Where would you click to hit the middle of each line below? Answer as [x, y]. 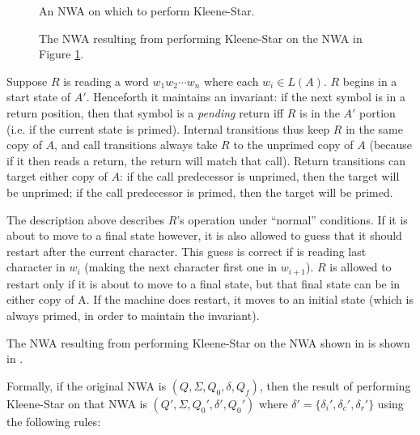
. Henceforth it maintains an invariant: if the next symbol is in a [246, 97]
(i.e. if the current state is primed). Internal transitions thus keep [168, 128]
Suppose [27, 81]
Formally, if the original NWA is [87, 385]
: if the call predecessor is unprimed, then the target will [260, 176]
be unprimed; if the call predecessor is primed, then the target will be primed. [200, 192]
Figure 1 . [62, 54]
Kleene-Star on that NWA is [77, 403]
